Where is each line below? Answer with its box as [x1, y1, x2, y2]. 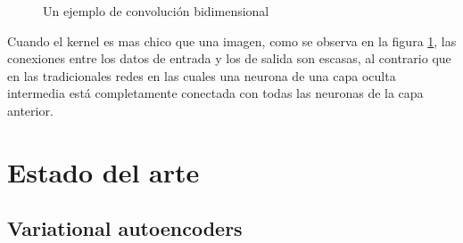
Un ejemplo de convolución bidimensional [43, 2, 269, 20]
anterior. [7, 101, 54, 119]
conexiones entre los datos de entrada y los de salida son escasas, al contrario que [7, 49, 451, 68]
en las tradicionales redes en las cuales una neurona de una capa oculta [7, 66, 396, 85]
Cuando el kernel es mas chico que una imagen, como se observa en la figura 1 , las [7, 31, 457, 50]
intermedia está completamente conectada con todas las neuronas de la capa [7, 84, 424, 102]
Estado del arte [7, 153, 200, 190]
